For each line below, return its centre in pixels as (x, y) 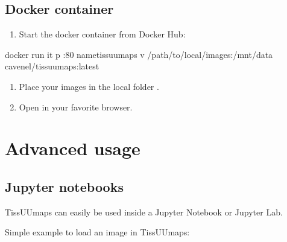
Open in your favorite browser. (76, 107)
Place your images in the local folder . (89, 86)
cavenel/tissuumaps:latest (52, 66)
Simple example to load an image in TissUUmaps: (97, 232)
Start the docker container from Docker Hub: (102, 34)
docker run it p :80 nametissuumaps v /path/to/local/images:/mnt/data (139, 54)
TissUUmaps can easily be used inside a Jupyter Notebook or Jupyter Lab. (144, 212)
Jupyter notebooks (64, 186)
